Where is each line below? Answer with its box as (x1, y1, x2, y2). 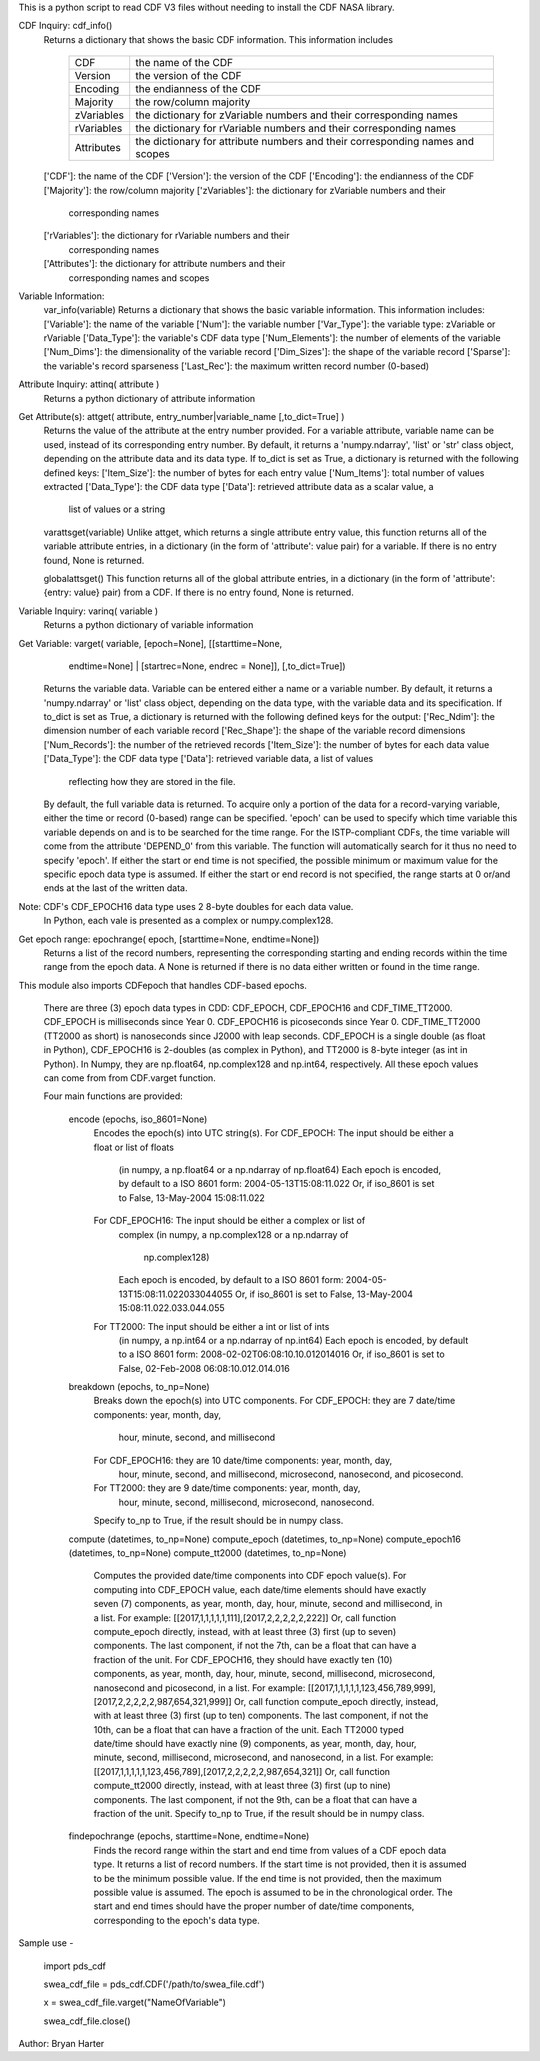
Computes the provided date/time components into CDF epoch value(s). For (93, 1570, 407, 1582)
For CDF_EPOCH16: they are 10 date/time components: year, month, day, (93, 1454, 393, 1466)
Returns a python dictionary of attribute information (43, 392, 256, 404)
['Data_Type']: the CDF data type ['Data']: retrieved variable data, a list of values (43, 753, 374, 765)
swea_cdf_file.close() (43, 2015, 131, 2027)
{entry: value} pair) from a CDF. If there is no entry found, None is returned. (43, 586, 354, 599)
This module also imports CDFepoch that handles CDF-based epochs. (18, 979, 307, 991)
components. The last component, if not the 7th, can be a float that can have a (93, 1640, 417, 1652)
